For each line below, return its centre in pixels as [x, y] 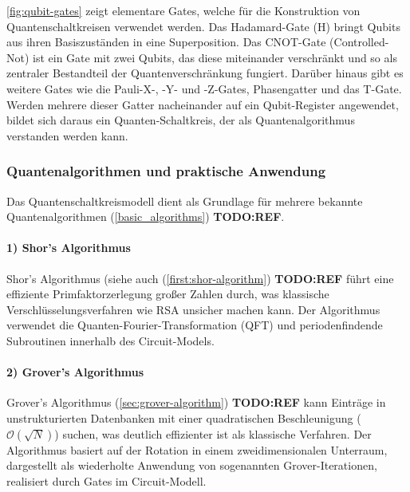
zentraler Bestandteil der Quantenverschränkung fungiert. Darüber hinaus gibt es [205, 73]
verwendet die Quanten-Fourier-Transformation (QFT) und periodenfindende [195, 325]
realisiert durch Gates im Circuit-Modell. [106, 480]
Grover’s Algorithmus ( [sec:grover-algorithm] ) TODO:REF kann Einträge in [196, 402]
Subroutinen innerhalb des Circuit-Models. [110, 340]
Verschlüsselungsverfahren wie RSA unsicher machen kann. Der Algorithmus [193, 309]
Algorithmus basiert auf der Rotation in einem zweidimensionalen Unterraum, [197, 449]
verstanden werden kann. [67, 135]
